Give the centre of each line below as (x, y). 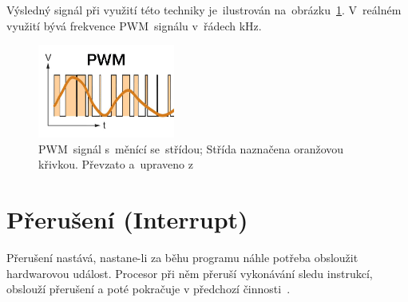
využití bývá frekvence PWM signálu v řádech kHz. (134, 25)
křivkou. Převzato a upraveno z (116, 164)
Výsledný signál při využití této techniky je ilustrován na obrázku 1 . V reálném (204, 10)
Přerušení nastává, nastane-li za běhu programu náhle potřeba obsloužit (182, 258)
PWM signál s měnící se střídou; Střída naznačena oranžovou (191, 148)
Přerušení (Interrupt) (127, 219)
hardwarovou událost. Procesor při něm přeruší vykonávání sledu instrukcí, (190, 273)
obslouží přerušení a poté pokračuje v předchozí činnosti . (149, 289)
